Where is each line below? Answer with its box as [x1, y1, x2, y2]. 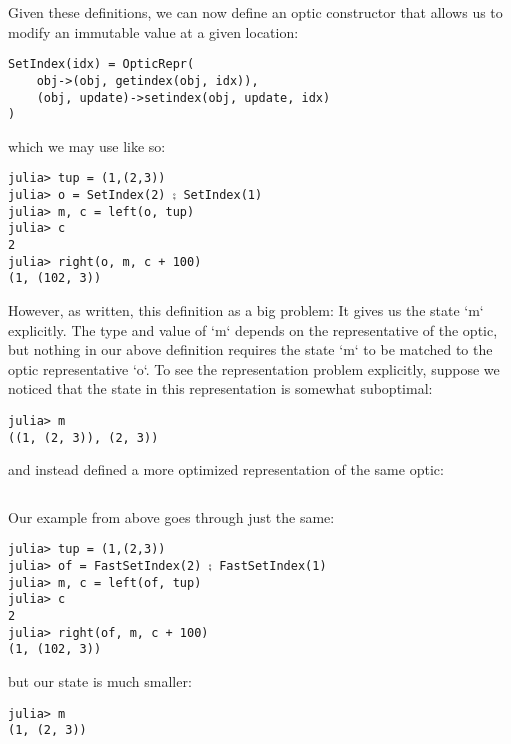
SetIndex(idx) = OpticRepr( [8, 57, 195, 72]
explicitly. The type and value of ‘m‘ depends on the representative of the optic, [8, 319, 498, 340]
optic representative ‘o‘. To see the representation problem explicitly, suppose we [8, 358, 500, 379]
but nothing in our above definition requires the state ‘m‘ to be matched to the [8, 339, 493, 360]
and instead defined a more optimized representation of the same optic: [8, 459, 444, 480]
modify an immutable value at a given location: [8, 21, 299, 42]
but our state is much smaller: [8, 671, 192, 692]
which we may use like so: [8, 135, 166, 156]
